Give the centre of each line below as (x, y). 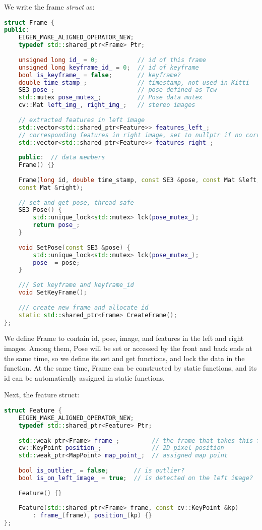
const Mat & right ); (51, 187)
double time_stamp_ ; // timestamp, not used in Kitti (134, 82)
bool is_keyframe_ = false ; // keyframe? (100, 75)
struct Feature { (33, 411)
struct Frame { (29, 22)
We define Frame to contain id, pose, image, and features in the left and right (124, 338)
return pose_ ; (56, 225)
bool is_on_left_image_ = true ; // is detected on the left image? (136, 478)
